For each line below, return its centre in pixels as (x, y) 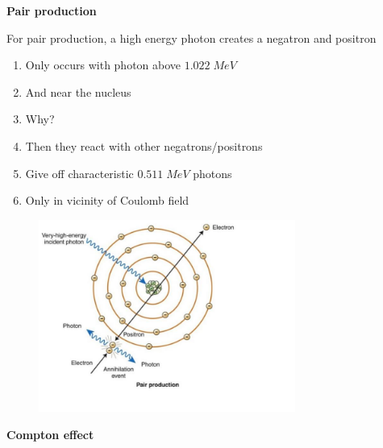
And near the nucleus (78, 91)
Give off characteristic (79, 173)
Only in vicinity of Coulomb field (107, 200)
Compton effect (50, 434)
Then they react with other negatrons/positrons (144, 145)
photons (212, 173)
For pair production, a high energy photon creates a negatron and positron (191, 37)
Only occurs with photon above (103, 65)
